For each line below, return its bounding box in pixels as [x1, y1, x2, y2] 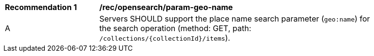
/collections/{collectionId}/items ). [99, 33, 230, 43]
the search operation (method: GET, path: [99, 23, 251, 33]
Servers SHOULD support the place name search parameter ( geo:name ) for [99, 14, 370, 23]
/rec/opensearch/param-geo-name [99, 2, 233, 12]
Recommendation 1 [5, 2, 77, 12]
